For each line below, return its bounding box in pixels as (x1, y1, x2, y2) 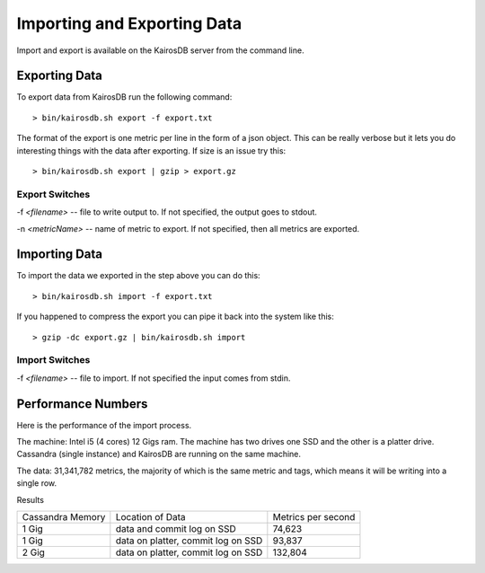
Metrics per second (272, 511, 356, 524)
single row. (16, 478, 57, 489)
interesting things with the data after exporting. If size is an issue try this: (16, 145, 287, 156)
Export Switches (16, 188, 91, 200)
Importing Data (16, 247, 103, 262)
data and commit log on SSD (115, 523, 237, 535)
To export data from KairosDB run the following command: (16, 92, 233, 102)
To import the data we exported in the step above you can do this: (16, 270, 260, 281)
